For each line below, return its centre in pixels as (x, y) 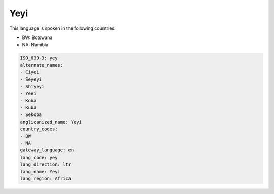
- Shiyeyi (32, 86)
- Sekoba (31, 115)
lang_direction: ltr (45, 164)
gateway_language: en (47, 150)
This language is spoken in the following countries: (62, 28)
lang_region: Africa (45, 178)
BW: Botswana (37, 37)
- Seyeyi (31, 79)
